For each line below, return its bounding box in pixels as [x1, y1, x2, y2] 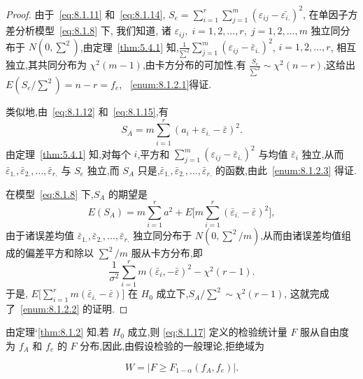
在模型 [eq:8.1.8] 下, [6, 186, 94, 201]
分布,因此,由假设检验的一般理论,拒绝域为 [80, 338, 264, 353]
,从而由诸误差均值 [260, 228, 342, 243]
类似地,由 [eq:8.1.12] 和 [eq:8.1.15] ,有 [6, 104, 169, 118]
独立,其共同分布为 [6, 57, 87, 72]
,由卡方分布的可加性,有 [142, 57, 246, 72]
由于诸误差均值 [6, 228, 74, 243]
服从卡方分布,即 [131, 245, 203, 260]
